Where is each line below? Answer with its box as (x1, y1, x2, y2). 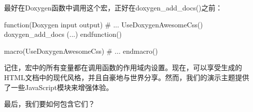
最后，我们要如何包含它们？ (4, 99, 95, 109)
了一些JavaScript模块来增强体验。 (4, 82, 113, 92)
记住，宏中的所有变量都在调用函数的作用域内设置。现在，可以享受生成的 (4, 62, 242, 73)
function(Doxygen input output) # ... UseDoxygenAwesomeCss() (4, 19, 203, 29)
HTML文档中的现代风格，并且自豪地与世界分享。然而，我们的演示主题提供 (4, 72, 249, 82)
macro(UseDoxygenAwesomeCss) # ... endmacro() (4, 45, 158, 56)
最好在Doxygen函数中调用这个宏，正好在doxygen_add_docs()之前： (4, 2, 222, 12)
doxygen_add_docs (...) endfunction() (4, 29, 122, 39)
